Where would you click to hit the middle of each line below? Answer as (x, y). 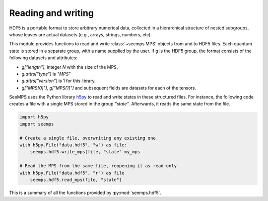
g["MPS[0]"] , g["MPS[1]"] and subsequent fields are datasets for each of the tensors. (109, 88)
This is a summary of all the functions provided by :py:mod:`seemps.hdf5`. (85, 193)
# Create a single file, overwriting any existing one (88, 138)
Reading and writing (52, 13)
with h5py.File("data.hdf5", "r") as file (72, 173)
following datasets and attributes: (43, 58)
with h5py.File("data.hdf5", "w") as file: (73, 145)
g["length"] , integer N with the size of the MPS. (70, 67)
